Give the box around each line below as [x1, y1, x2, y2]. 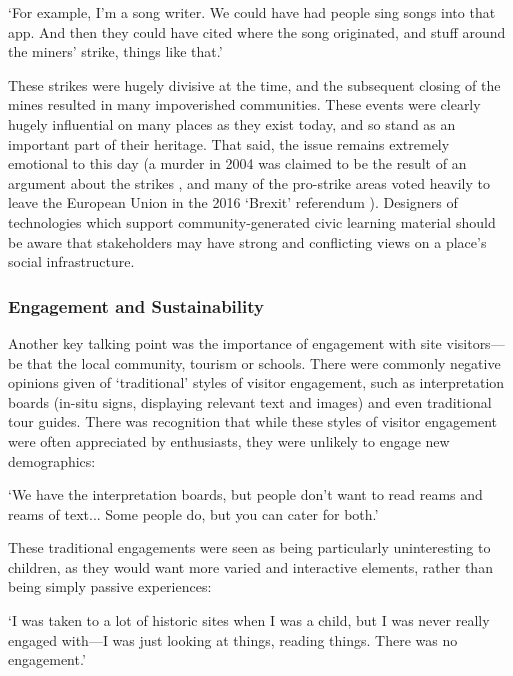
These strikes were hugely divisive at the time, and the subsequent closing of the [8, 74, 501, 95]
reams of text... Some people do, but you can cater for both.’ [8, 503, 379, 524]
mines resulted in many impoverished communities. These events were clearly [8, 94, 481, 115]
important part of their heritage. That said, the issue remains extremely [8, 133, 450, 154]
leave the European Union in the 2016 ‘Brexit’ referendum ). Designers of [8, 192, 458, 213]
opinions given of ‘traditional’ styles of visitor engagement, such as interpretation [8, 372, 505, 393]
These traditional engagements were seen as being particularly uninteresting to [8, 537, 491, 558]
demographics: [8, 450, 96, 471]
